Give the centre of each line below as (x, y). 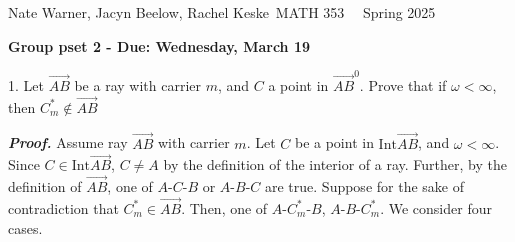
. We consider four (436, 207)
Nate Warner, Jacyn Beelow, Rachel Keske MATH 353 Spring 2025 (222, 12)
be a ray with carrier (137, 84)
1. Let (26, 84)
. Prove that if (403, 84)
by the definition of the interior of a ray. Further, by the (335, 164)
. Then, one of (224, 207)
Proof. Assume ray (68, 142)
